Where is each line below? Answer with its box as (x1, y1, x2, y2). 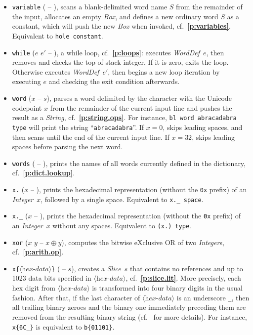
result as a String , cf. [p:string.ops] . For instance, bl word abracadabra (12, 112, 237, 123)
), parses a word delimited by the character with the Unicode (46, 92, 232, 103)
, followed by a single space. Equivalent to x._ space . (41, 194, 204, 204)
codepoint (12, 102, 42, 113)
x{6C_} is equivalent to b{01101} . (12, 321, 115, 332)
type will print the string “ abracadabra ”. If (12, 122, 144, 132)
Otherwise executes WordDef (12, 66, 99, 77)
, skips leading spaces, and (163, 122, 243, 132)
